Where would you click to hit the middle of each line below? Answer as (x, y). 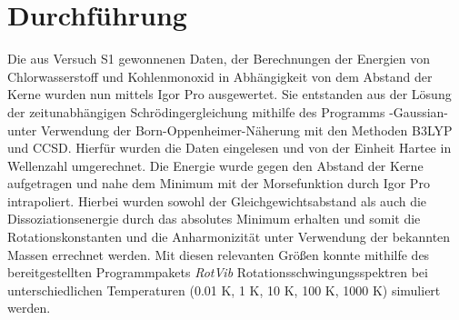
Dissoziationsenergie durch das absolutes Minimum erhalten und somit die (214, 219)
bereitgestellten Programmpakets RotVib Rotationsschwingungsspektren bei (218, 272)
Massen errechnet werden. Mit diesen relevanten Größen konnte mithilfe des (219, 254)
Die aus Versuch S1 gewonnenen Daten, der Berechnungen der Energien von (219, 59)
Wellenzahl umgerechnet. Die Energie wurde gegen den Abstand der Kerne (215, 165)
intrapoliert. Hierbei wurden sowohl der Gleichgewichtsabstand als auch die (217, 200)
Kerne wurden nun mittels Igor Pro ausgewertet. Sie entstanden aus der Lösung (229, 94)
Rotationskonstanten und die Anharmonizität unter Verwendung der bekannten (229, 237)
